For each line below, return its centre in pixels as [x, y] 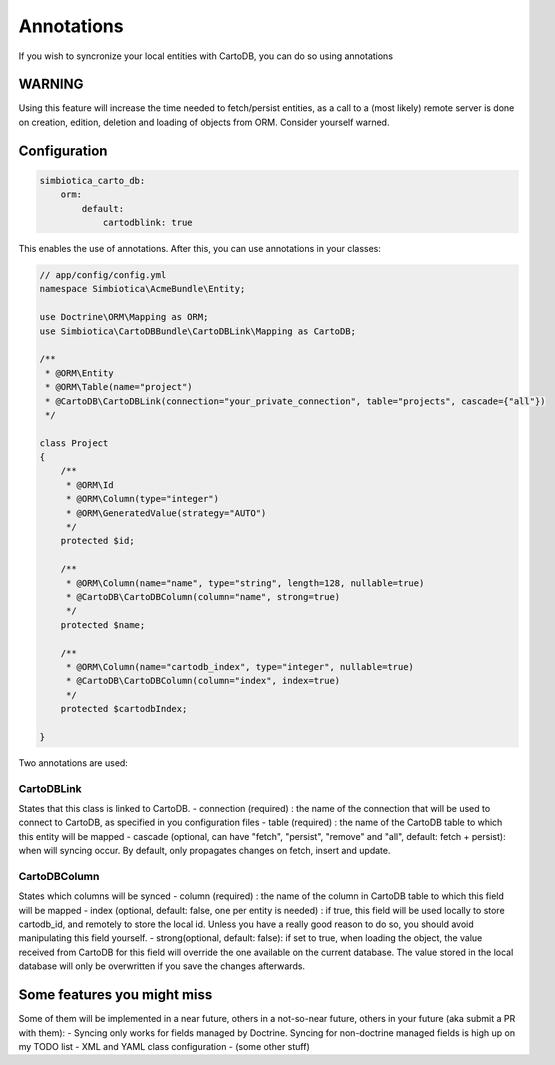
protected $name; [103, 624]
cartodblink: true [148, 223]
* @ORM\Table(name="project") [119, 387]
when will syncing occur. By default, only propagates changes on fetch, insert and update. [204, 851]
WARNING [51, 84]
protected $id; [97, 541]
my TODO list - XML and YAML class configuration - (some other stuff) [164, 1046]
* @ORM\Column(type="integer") [142, 499]
